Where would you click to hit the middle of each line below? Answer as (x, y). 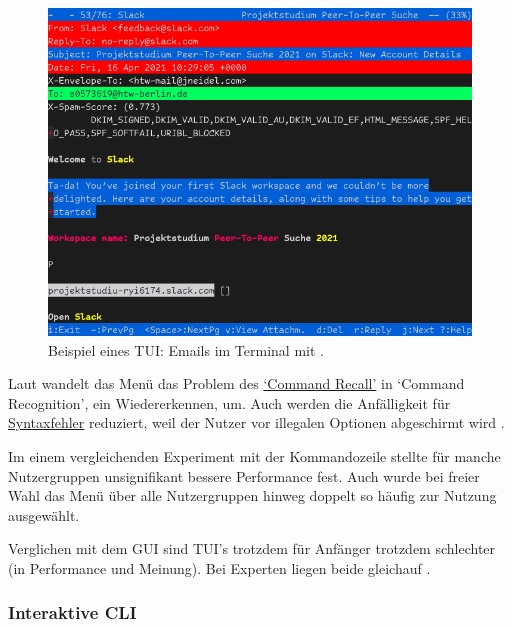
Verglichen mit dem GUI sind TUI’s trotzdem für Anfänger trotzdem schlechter (252, 548)
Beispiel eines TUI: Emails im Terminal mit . (186, 349)
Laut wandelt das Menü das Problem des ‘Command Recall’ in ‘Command (236, 383)
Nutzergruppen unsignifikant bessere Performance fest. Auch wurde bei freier (244, 475)
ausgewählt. (44, 514)
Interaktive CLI (72, 612)
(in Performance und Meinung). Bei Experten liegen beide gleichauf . (219, 567)
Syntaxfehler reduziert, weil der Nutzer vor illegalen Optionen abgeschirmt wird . (256, 422)
